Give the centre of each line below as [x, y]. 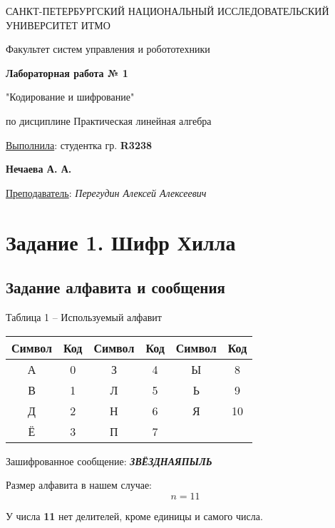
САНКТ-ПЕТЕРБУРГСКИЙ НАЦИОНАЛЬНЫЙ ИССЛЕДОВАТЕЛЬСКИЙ [167, 11]
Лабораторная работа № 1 [67, 72]
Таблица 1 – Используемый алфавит [84, 316]
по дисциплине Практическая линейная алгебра [109, 120]
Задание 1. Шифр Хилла [121, 242]
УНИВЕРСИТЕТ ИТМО [58, 25]
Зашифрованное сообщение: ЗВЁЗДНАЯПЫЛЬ [109, 461]
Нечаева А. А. [39, 169]
